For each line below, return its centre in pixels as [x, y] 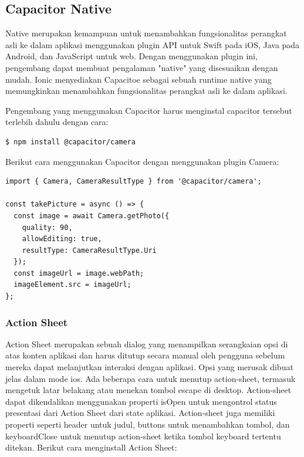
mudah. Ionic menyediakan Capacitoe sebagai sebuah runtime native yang [139, 79]
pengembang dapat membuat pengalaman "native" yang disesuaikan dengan [142, 67]
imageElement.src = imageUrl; [72, 285]
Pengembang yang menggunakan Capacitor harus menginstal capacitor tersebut [149, 110]
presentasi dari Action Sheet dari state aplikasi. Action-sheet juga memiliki [140, 413]
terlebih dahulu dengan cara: [57, 122]
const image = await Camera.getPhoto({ [92, 216]
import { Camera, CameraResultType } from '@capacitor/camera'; [134, 182]
